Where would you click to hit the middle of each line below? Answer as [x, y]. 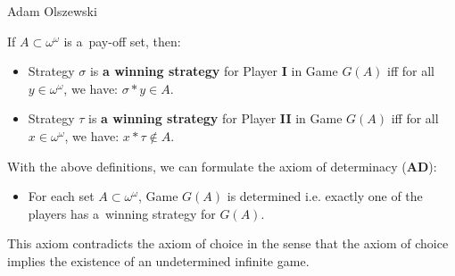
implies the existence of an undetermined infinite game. [158, 260]
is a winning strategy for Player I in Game [214, 71]
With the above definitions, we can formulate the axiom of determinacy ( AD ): [222, 166]
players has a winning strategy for [122, 213]
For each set [61, 196]
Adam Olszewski [52, 11]
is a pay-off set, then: [122, 41]
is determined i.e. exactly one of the [325, 196]
